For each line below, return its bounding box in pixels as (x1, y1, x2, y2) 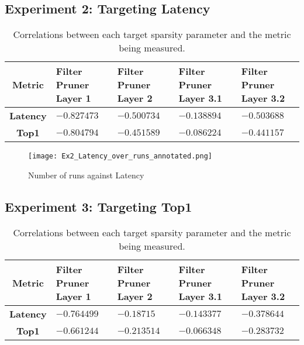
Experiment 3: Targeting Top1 (5, 197, 192, 215)
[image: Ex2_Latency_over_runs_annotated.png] (28, 152, 212, 161)
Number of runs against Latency (28, 168, 144, 181)
